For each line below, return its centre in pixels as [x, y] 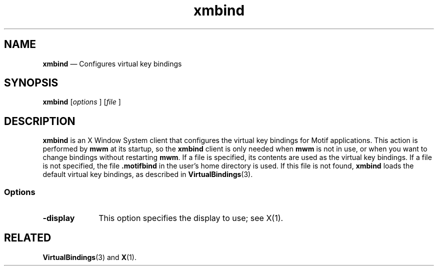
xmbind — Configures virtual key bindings [112, 63]
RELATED [28, 238]
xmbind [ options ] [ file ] [82, 102]
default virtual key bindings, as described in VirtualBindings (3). [148, 174]
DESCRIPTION [40, 121]
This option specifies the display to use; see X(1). [191, 218]
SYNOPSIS [31, 83]
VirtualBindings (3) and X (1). [89, 257]
